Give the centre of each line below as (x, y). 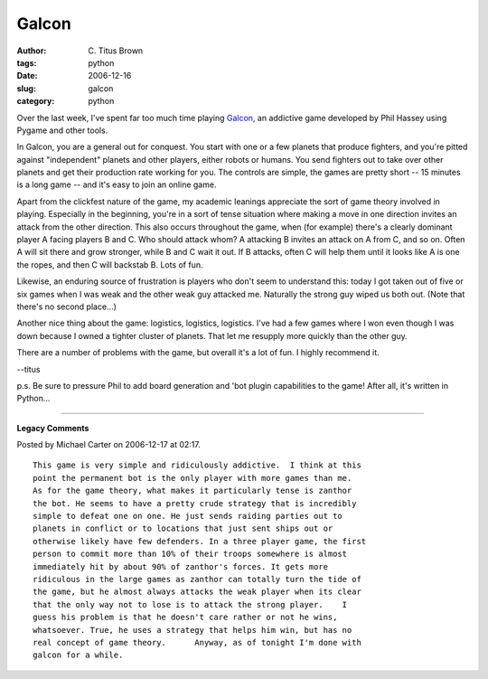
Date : (27, 76)
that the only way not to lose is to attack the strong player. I (190, 604)
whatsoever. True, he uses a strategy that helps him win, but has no (192, 630)
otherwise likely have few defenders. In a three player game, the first (200, 541)
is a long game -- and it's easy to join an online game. (117, 184)
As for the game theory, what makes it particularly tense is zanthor (192, 491)
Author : (32, 51)
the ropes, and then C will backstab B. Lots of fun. (110, 264)
